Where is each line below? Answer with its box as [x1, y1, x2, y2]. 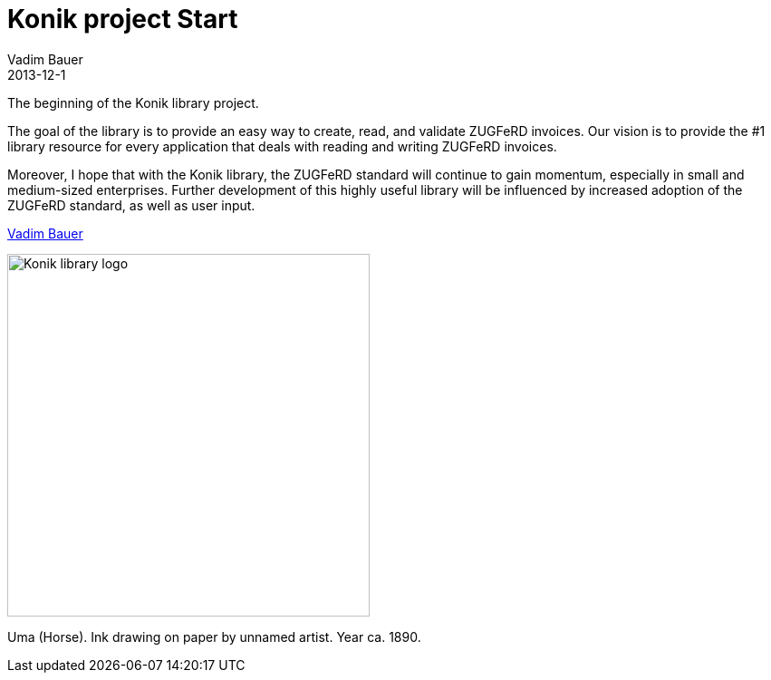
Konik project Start [7, 4, 238, 34]
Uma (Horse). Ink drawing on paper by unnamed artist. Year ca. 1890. [7, 628, 421, 645]
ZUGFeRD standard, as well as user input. [7, 197, 255, 213]
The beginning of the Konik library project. [7, 94, 259, 111]
